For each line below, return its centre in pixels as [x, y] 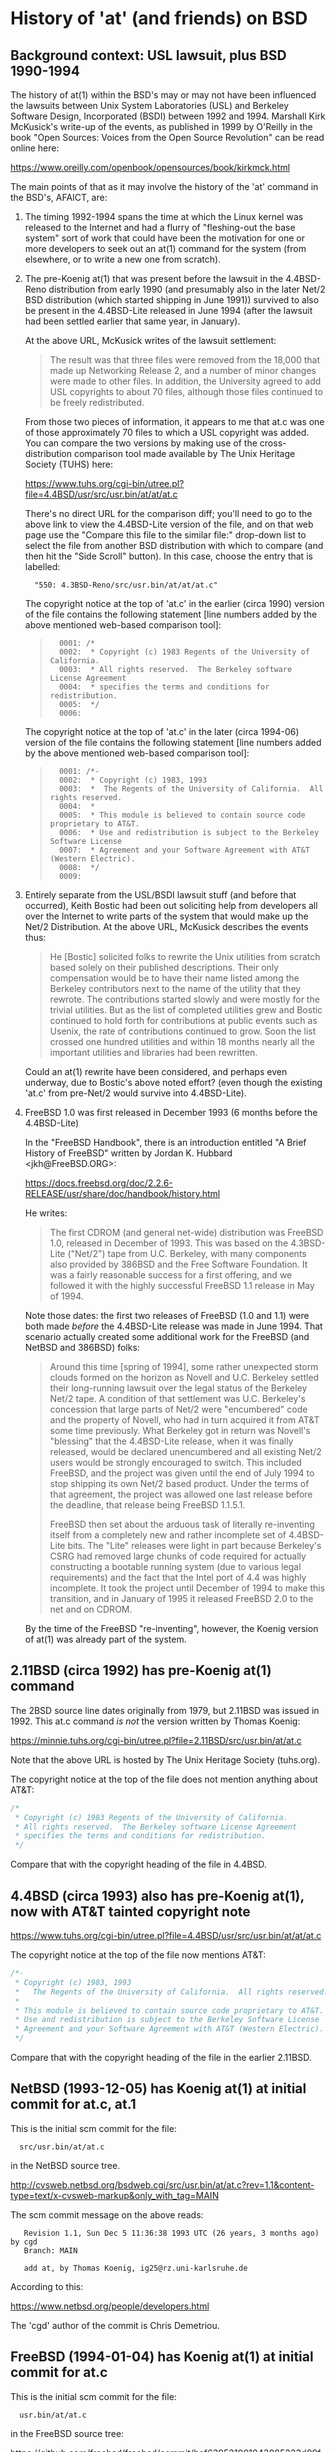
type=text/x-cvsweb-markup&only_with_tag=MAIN [115, 2195]
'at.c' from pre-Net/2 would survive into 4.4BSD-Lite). [135, 1093]
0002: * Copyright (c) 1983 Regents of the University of [184, 652]
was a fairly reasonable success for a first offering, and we [171, 1275]
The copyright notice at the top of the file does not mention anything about [164, 1779]
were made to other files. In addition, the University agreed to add [185, 381]
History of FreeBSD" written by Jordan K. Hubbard [128, 1153]
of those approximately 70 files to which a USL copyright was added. [167, 432]
